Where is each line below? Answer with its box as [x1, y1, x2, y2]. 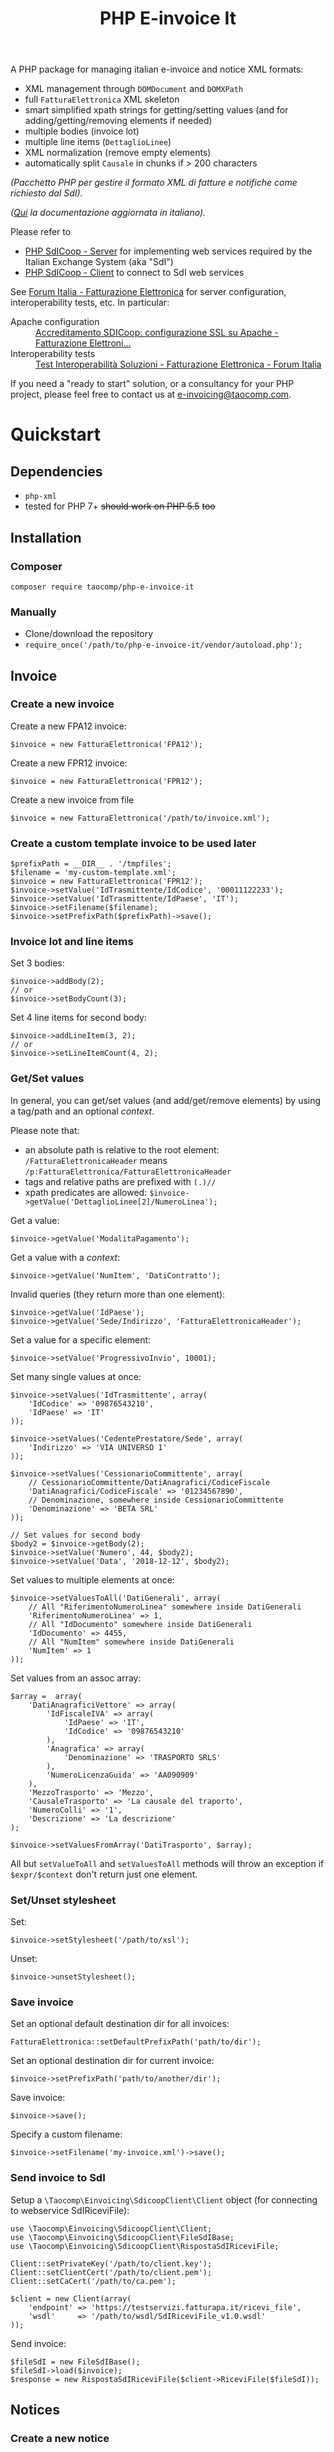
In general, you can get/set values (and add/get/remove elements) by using [10, 1094, 322, 1106]
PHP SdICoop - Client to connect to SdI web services [24, 267, 245, 279]
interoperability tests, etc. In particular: [10, 297, 170, 309]
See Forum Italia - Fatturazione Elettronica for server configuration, [10, 286, 287, 298]
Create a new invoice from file [10, 793, 135, 806]
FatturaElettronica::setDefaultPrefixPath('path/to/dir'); [10, 2037, 262, 2047]
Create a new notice [10, 2431, 110, 2445]
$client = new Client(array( [10, 2293, 132, 2304]
